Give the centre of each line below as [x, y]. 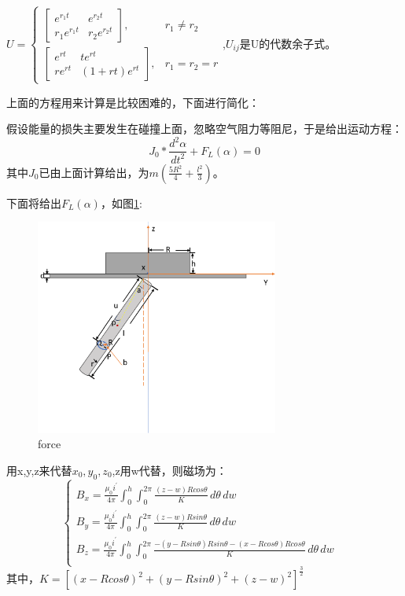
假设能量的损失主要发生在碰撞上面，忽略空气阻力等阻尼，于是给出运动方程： [204, 129]
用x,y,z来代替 [39, 470]
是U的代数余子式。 [288, 43]
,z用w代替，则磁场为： [169, 470]
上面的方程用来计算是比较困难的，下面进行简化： [133, 102]
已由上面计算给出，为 [94, 172]
